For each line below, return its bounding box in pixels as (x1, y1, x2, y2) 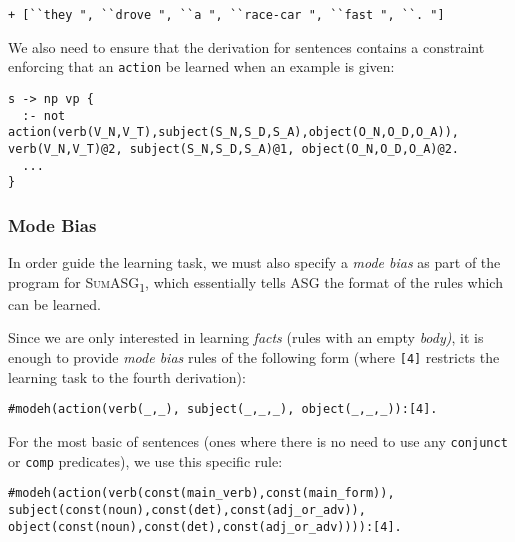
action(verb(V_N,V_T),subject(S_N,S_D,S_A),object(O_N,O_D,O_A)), (8, 125, 460, 140)
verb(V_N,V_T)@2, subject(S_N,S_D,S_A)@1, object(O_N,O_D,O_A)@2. (8, 141, 460, 156)
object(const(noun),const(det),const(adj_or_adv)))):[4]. (8, 519, 402, 534)
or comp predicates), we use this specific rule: (8, 450, 283, 471)
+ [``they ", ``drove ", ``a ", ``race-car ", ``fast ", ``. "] (8, 8, 445, 22)
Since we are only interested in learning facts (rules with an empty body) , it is (8, 327, 484, 348)
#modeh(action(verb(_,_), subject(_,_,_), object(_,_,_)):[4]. (8, 402, 438, 417)
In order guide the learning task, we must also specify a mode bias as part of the (8, 252, 501, 273)
